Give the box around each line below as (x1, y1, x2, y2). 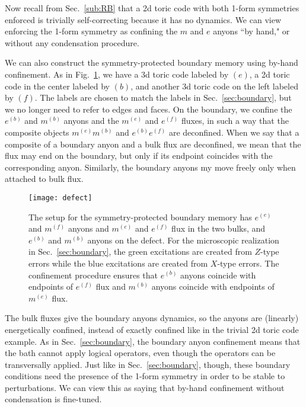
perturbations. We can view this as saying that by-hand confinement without (5, 381, 285, 393)
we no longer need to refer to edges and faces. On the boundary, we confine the (5, 102, 292, 115)
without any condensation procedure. (5, 36, 139, 49)
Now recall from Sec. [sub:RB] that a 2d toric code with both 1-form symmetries (5, 2, 299, 14)
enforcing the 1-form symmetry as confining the (5, 25, 178, 37)
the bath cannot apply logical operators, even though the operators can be (5, 347, 276, 359)
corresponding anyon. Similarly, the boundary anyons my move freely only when (5, 161, 296, 173)
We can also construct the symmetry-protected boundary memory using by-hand (5, 56, 298, 69)
